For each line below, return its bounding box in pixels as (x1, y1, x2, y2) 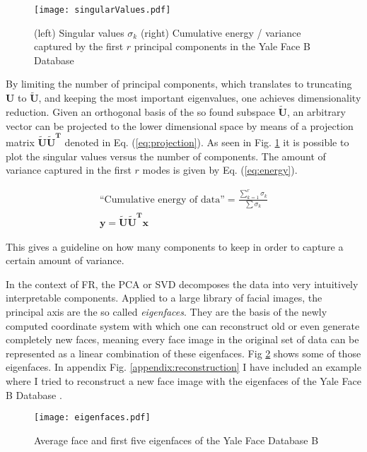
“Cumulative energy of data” (99, 194, 225, 205)
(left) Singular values (34, 25, 124, 40)
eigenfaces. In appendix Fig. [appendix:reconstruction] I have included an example (6, 359, 361, 374)
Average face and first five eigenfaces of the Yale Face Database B (34, 432, 319, 447)
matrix (6, 134, 35, 149)
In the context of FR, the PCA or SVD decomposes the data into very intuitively (6, 276, 359, 291)
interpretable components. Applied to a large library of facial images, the (6, 290, 322, 305)
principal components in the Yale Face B (134, 39, 310, 54)
